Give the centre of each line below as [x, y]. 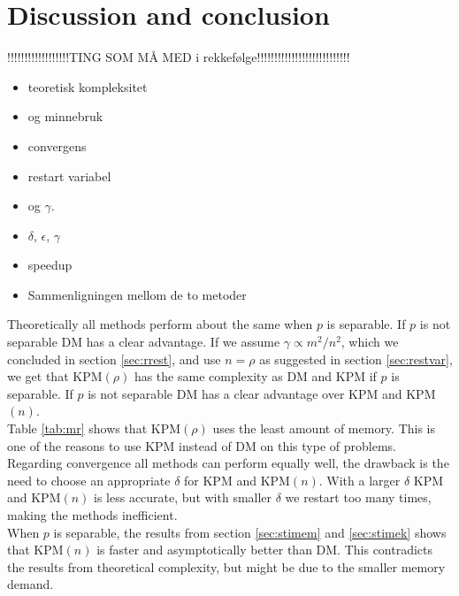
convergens [57, 145]
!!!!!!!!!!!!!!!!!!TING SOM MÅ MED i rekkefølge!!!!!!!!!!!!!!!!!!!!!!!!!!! [179, 57]
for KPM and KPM [237, 480]
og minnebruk [65, 116]
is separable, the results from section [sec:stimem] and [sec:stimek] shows [250, 532]
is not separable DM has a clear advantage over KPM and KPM [262, 393]
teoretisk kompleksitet [88, 86]
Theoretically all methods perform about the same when [160, 324]
